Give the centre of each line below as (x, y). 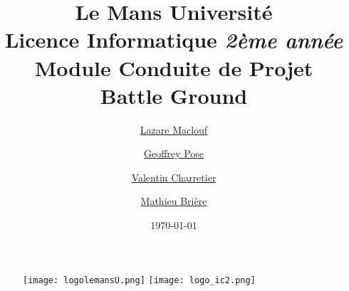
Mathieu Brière (174, 201)
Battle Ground (174, 95)
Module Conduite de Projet (174, 67)
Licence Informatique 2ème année (174, 40)
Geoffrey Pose (174, 153)
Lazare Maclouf (174, 129)
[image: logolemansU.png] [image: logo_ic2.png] (139, 280)
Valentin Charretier (174, 177)
